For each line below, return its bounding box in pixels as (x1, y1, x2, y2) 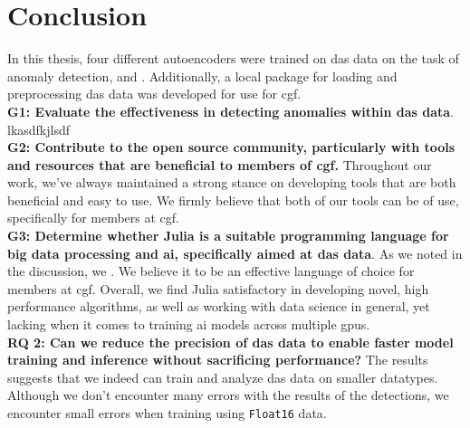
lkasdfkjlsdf (7, 119, 71, 138)
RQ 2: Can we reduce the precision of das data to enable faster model (7, 332, 454, 351)
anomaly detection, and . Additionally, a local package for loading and (7, 66, 398, 85)
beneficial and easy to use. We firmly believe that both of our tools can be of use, (7, 190, 459, 209)
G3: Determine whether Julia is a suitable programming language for (7, 226, 449, 245)
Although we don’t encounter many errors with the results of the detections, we (7, 385, 449, 404)
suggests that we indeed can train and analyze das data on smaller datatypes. (7, 367, 438, 386)
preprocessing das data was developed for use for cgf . (7, 84, 302, 103)
